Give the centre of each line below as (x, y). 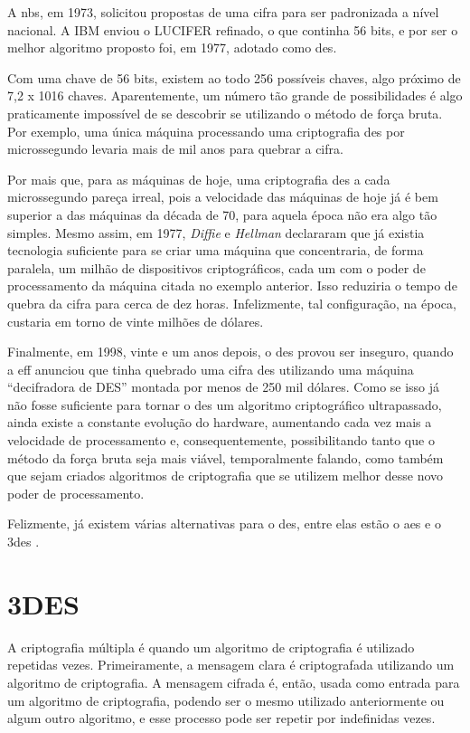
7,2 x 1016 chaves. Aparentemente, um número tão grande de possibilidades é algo (235, 95)
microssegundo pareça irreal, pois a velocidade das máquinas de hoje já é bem (223, 197)
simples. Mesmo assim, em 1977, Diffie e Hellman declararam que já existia (216, 232)
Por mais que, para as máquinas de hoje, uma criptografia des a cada (199, 179)
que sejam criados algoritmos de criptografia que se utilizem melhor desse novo (226, 476)
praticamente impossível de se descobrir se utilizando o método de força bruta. (225, 113)
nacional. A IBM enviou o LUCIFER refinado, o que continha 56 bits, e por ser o (233, 29)
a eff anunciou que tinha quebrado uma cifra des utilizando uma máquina (211, 369)
